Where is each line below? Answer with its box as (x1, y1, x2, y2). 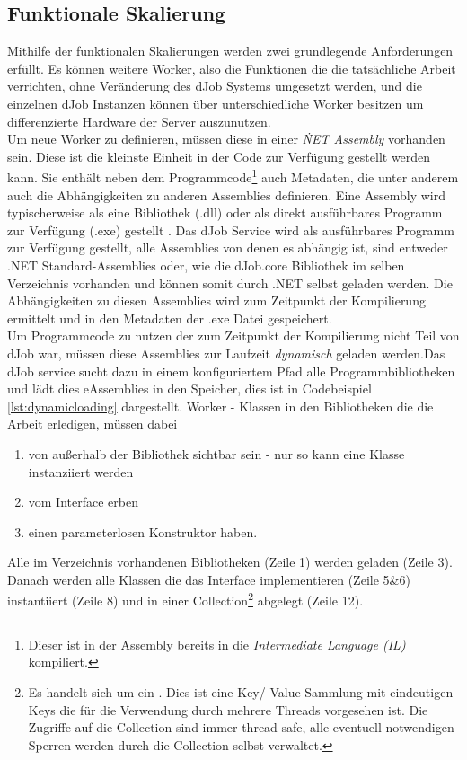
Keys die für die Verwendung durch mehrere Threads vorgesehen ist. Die (28, 700, 428, 719)
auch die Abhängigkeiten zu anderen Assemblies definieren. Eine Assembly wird (7, 185, 445, 204)
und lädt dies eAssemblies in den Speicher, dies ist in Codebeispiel (7, 379, 372, 398)
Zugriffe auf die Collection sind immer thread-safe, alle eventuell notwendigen (28, 718, 454, 737)
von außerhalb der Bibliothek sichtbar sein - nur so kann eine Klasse (28, 444, 405, 463)
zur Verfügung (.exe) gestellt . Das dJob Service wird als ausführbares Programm (7, 220, 454, 239)
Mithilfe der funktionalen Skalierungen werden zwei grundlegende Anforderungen (7, 41, 454, 60)
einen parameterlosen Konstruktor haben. (28, 522, 258, 541)
